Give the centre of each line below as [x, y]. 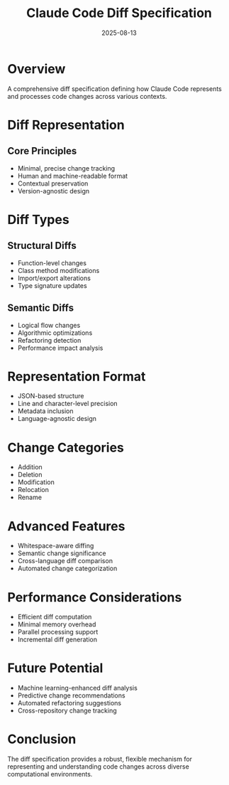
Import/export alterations [54, 278]
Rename [30, 497]
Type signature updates [52, 285]
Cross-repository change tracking [67, 711]
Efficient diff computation [55, 617]
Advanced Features [66, 526]
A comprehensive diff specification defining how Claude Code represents [114, 89]
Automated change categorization [67, 568]
